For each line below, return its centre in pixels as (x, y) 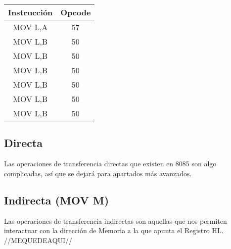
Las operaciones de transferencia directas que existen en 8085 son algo (110, 164)
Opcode (76, 12)
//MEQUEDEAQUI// (38, 240)
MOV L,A (30, 27)
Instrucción (30, 12)
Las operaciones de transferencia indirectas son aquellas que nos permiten (115, 221)
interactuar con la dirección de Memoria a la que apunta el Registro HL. (114, 230)
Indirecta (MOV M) (57, 200)
